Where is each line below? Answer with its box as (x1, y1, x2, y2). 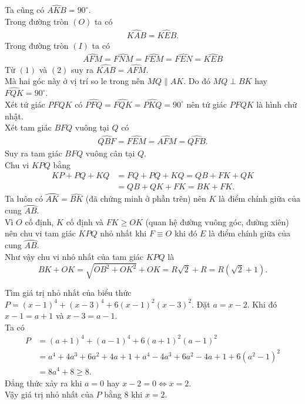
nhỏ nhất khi (100, 227, 147, 239)
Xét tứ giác (5, 98, 45, 110)
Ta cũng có (5, 4, 45, 16)
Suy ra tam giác (5, 146, 62, 159)
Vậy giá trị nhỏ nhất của (5, 388, 93, 400)
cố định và (66, 215, 104, 228)
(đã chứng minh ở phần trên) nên (85, 192, 206, 205)
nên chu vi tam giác (5, 227, 76, 239)
